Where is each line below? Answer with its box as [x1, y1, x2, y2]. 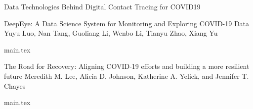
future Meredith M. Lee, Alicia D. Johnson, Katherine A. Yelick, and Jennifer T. [4, 70, 249, 81]
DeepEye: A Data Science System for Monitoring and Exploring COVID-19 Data [4, 18, 250, 28]
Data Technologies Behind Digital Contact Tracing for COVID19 [4, 1, 201, 11]
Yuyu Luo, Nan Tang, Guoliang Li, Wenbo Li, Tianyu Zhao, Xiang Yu [4, 28, 218, 38]
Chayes [4, 80, 26, 91]
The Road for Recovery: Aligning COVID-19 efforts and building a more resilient [4, 61, 250, 71]
